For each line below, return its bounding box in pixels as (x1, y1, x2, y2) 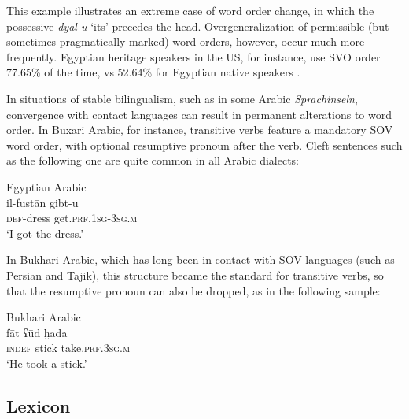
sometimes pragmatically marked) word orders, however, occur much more (6, 33, 365, 50)
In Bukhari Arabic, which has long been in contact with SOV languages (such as (6, 251, 395, 268)
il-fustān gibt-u (6, 194, 79, 210)
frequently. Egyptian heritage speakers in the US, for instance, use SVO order (6, 48, 381, 65)
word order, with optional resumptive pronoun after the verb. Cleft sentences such (6, 136, 403, 153)
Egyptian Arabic (6, 178, 87, 195)
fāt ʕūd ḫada (6, 324, 68, 340)
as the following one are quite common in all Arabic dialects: (6, 152, 299, 169)
